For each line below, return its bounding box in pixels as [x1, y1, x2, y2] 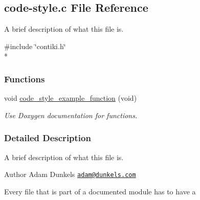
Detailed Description [4, 131, 91, 144]
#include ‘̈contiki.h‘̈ [4, 40, 66, 51]
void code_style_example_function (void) [4, 93, 137, 103]
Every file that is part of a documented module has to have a [4, 186, 196, 196]
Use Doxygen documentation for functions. [4, 109, 138, 120]
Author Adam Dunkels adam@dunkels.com [4, 169, 136, 180]
